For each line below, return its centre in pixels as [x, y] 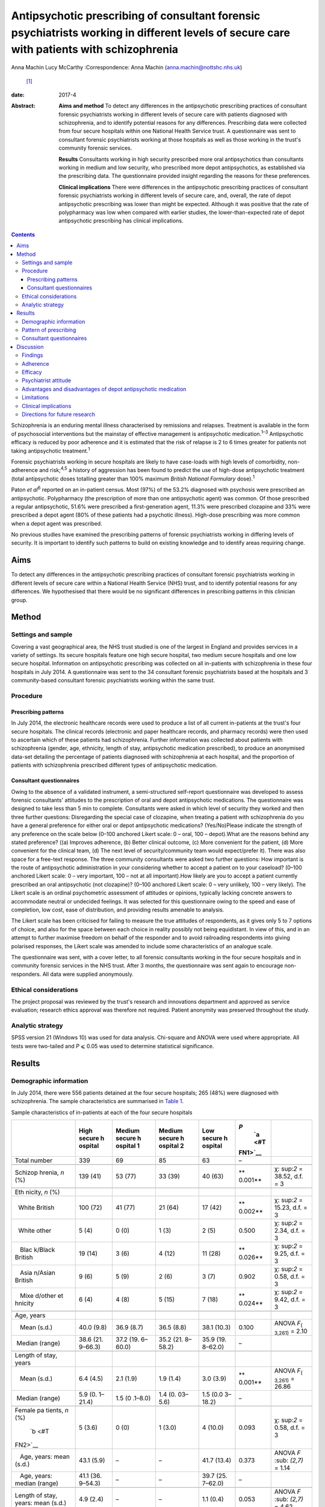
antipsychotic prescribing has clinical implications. [121, 221]
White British [36, 1207]
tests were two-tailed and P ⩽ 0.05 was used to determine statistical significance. [113, 1046]
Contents [23, 234]
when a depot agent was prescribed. [57, 523]
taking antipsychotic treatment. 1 [51, 450]
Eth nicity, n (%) [37, 1192]
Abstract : [23, 106]
